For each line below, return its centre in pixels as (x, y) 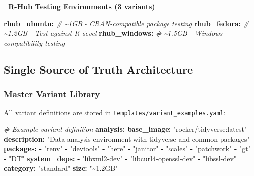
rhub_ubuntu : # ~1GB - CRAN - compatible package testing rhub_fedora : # (127, 23)
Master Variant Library (52, 94)
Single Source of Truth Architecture (99, 69)
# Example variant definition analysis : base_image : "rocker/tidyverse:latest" (126, 129)
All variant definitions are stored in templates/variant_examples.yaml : (115, 112)
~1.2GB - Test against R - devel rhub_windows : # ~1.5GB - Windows (113, 33)
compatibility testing (35, 42)
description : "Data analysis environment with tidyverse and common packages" (127, 139)
